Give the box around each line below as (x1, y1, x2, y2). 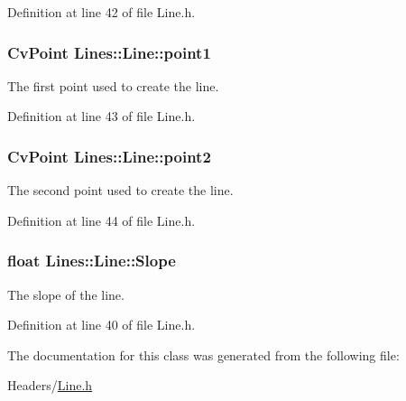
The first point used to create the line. (7, 76, 219, 95)
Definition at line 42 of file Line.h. (7, 3, 196, 21)
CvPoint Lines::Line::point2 (7, 145, 211, 167)
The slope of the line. (7, 284, 125, 303)
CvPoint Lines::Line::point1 (7, 41, 211, 63)
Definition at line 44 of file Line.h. (7, 210, 196, 229)
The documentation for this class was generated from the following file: (7, 345, 400, 364)
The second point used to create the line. (7, 181, 234, 200)
